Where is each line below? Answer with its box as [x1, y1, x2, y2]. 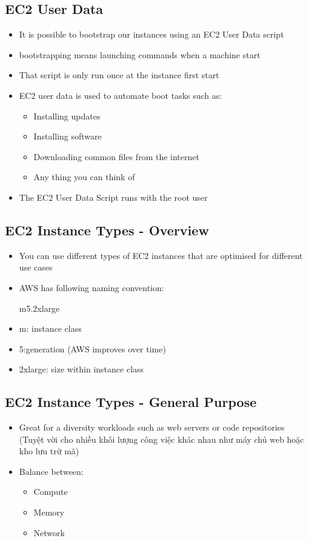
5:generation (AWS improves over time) [19, 342, 166, 355]
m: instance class [19, 322, 82, 335]
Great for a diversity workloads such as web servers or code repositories [19, 421, 285, 434]
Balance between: [19, 465, 84, 477]
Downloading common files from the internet [33, 150, 199, 163]
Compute [33, 485, 68, 498]
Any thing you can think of [33, 170, 135, 183]
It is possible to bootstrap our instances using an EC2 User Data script [19, 28, 284, 41]
